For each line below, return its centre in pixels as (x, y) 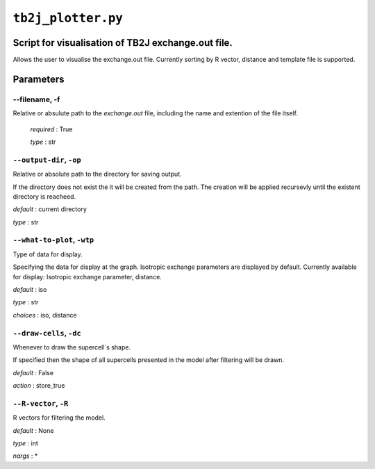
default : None (33, 430)
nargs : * (25, 456)
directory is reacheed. (44, 196)
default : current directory (50, 209)
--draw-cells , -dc (47, 333)
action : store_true (39, 386)
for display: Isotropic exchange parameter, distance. (87, 277)
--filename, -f (36, 99)
